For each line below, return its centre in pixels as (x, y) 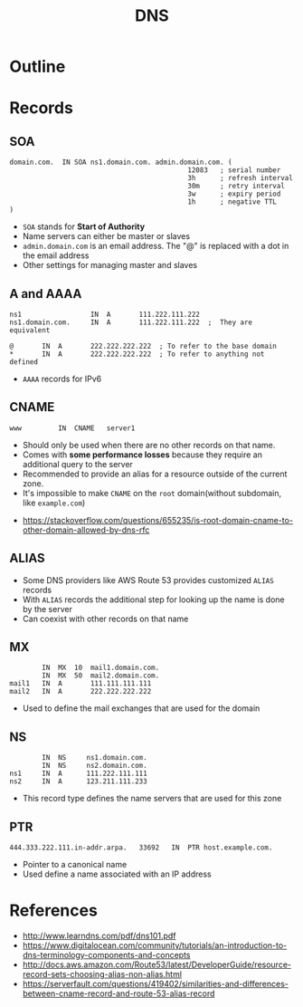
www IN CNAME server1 (72, 428)
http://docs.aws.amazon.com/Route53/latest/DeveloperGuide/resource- (157, 964)
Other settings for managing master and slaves (109, 265)
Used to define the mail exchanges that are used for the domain (141, 708)
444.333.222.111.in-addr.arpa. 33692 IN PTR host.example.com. (141, 848)
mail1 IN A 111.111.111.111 (80, 684)
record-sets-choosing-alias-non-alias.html (102, 974)
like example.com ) (54, 503)
